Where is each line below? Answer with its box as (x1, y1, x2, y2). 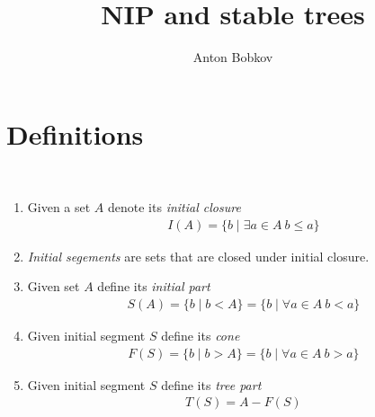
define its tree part (161, 375, 262, 394)
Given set (27, 277, 80, 296)
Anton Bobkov (192, 48, 273, 67)
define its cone (161, 326, 240, 345)
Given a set (27, 198, 91, 217)
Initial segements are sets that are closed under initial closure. (27, 246, 370, 265)
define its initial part (97, 277, 210, 296)
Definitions (6, 115, 144, 152)
